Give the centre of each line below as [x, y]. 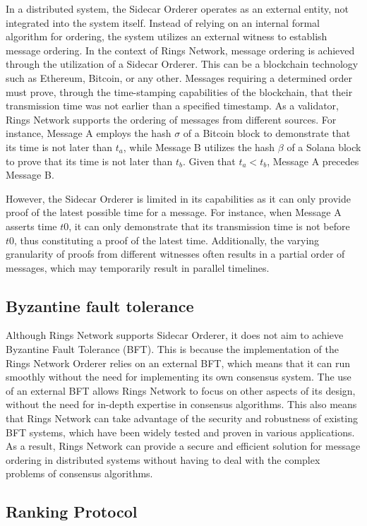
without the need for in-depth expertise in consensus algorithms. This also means [181, 404]
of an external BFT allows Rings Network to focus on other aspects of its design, [181, 390]
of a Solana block [324, 147]
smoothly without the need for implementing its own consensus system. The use [179, 377]
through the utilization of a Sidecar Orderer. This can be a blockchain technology [182, 64]
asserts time [31, 226]
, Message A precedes [313, 161]
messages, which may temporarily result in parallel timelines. [138, 267]
